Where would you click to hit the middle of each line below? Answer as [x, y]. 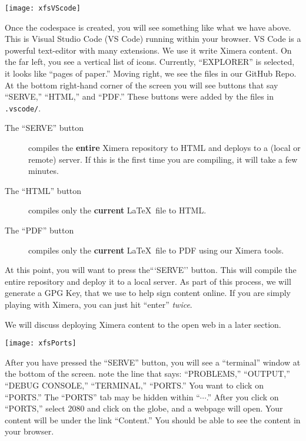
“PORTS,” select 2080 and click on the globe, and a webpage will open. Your [144, 408]
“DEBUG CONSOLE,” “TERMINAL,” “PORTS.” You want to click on [134, 385]
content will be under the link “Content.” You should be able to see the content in [153, 419]
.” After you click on [242, 396]
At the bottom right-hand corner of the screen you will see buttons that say [142, 85]
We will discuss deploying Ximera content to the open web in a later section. [143, 324]
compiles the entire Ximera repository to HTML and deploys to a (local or [164, 148]
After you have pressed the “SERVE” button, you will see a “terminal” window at [153, 362]
